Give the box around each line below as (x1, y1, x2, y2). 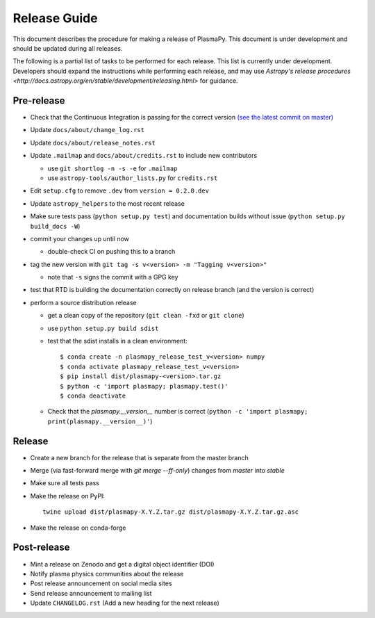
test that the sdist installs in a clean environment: (47, 337, 187, 345)
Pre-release (12, 95, 65, 106)
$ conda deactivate (60, 392, 126, 400)
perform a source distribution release (30, 298, 137, 307)
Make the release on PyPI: (30, 491, 106, 500)
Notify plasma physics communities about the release (30, 569, 184, 578)
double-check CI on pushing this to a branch (47, 247, 176, 256)
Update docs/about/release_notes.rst (30, 138, 156, 147)
